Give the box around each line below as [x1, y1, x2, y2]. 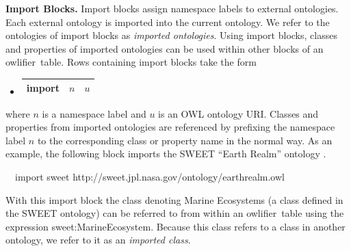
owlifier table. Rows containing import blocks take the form [5, 55, 257, 69]
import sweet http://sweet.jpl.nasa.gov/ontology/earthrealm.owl [15, 169, 285, 183]
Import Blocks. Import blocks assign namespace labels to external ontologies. [5, 1, 339, 15]
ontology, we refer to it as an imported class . [5, 233, 191, 247]
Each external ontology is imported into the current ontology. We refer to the [5, 14, 330, 29]
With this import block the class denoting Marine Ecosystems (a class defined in [5, 192, 343, 207]
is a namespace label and [42, 106, 146, 120]
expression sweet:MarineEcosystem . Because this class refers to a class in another [5, 219, 346, 233]
